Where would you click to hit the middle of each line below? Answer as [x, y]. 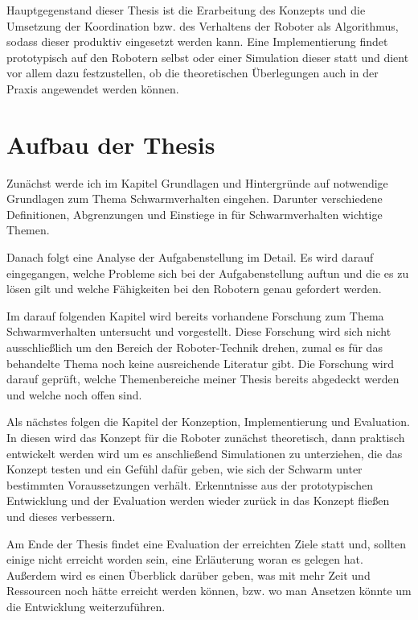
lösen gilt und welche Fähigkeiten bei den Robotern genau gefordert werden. [194, 289]
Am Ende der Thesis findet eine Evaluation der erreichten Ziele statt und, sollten [207, 543]
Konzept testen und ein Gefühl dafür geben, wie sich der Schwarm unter [184, 469]
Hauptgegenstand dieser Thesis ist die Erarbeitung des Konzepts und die [186, 10]
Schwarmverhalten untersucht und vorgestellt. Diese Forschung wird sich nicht [199, 331]
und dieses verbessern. [61, 516]
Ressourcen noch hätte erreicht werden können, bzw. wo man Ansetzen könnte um [209, 591]
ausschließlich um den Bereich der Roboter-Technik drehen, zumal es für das [195, 347]
